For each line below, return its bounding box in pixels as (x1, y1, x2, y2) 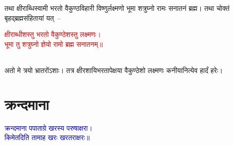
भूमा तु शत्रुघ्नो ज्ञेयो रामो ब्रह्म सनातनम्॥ (4, 38, 103, 49)
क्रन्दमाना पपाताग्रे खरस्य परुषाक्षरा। (4, 122, 93, 133)
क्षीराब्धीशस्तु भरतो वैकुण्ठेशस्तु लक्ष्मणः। (4, 29, 101, 39)
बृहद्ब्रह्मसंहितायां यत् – (4, 12, 61, 23)
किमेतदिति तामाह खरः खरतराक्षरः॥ (4, 132, 90, 143)
